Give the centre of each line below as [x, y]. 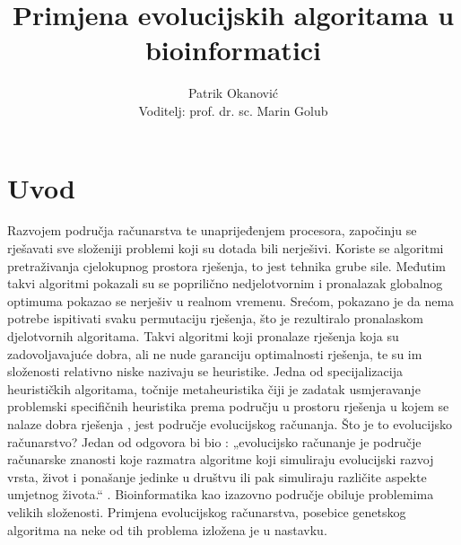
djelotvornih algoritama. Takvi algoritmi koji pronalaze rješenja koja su [203, 336]
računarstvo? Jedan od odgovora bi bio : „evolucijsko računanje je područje [214, 441]
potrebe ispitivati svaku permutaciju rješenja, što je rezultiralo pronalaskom [215, 318]
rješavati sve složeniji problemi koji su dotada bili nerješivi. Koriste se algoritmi [226, 248]
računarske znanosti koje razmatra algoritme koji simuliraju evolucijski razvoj [221, 459]
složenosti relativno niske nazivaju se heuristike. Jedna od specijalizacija [205, 371]
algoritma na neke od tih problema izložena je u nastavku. [167, 529]
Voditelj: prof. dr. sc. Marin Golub [233, 110]
